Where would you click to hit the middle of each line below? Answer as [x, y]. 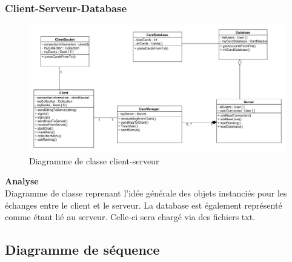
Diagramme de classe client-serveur [94, 160]
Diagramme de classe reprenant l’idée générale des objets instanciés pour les [146, 193]
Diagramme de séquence [82, 250]
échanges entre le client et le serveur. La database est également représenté [144, 205]
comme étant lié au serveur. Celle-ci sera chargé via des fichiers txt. [130, 217]
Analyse [22, 181]
